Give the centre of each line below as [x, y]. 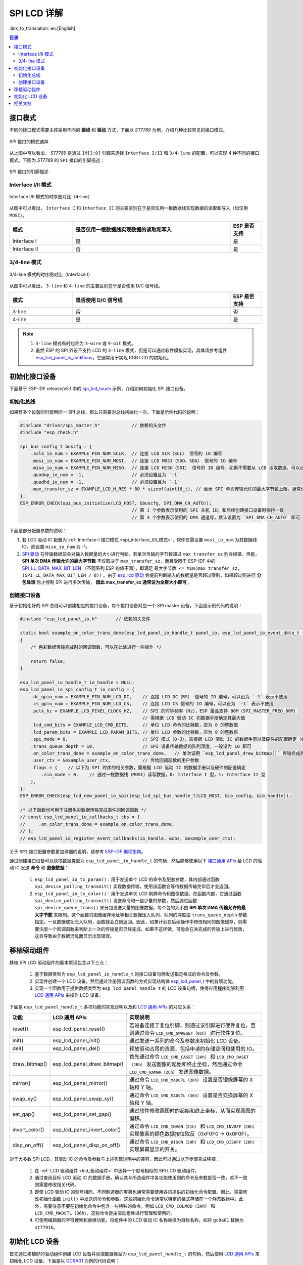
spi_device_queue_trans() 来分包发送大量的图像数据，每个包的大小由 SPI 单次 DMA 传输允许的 [138, 908]
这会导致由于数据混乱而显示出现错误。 [74, 936]
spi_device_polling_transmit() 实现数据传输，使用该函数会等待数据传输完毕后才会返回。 [134, 887]
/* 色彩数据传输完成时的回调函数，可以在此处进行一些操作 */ [96, 647]
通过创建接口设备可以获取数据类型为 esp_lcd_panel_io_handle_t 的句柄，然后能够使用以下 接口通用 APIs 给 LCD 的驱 [136, 861]
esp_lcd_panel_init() [77, 1041]
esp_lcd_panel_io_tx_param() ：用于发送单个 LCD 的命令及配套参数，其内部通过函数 [127, 879]
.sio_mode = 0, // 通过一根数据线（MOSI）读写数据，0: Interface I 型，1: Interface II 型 [154, 775]
